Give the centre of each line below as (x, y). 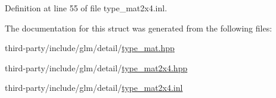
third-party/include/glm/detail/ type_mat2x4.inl (94, 88)
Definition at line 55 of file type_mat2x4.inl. (86, 8)
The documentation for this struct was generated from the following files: (139, 28)
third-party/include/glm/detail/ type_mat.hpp (90, 48)
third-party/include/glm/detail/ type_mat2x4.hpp (96, 67)
